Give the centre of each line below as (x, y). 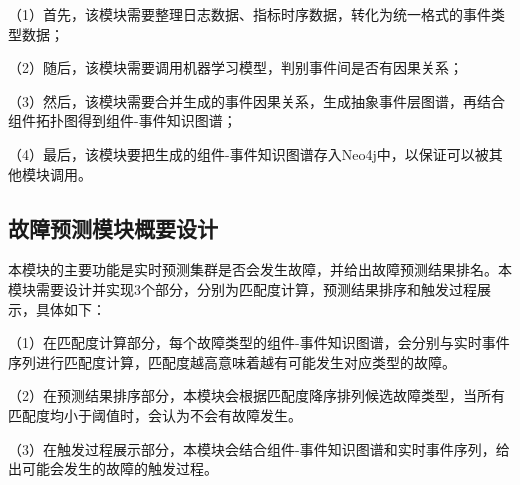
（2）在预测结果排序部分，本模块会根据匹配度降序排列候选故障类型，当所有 (256, 395)
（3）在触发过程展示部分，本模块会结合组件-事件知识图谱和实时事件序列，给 (259, 448)
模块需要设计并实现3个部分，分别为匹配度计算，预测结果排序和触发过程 (242, 288)
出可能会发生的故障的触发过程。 (113, 468)
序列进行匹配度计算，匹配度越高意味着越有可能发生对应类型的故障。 (232, 361)
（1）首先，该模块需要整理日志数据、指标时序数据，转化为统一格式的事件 (249, 14)
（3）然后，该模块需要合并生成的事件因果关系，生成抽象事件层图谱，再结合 (256, 100)
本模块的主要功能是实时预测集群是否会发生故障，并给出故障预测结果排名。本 (260, 269)
